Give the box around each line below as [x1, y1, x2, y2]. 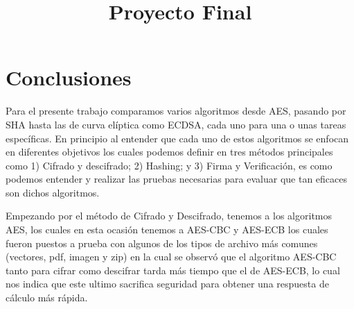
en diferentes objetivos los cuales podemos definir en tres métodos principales [6, 144, 333, 159]
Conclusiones [6, 63, 132, 92]
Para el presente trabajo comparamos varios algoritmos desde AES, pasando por [6, 103, 346, 118]
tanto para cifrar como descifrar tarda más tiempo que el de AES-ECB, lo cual [6, 262, 340, 277]
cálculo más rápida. [6, 290, 88, 305]
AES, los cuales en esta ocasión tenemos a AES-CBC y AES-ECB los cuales [6, 222, 328, 237]
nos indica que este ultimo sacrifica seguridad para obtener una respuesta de [6, 276, 329, 291]
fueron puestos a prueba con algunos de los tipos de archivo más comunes [6, 235, 318, 250]
